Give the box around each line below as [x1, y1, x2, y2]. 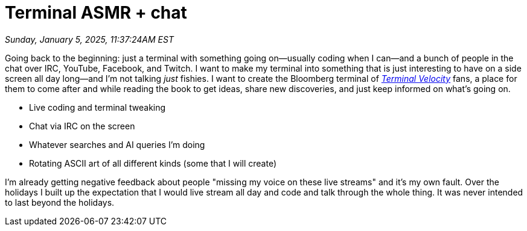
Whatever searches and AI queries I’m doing [29, 139, 205, 150]
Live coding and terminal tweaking [29, 102, 166, 112]
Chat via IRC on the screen [29, 120, 135, 131]
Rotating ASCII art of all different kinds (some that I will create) [29, 158, 277, 168]
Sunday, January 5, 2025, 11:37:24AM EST [5, 34, 174, 45]
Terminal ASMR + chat [5, 2, 187, 23]
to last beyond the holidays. [5, 197, 115, 208]
